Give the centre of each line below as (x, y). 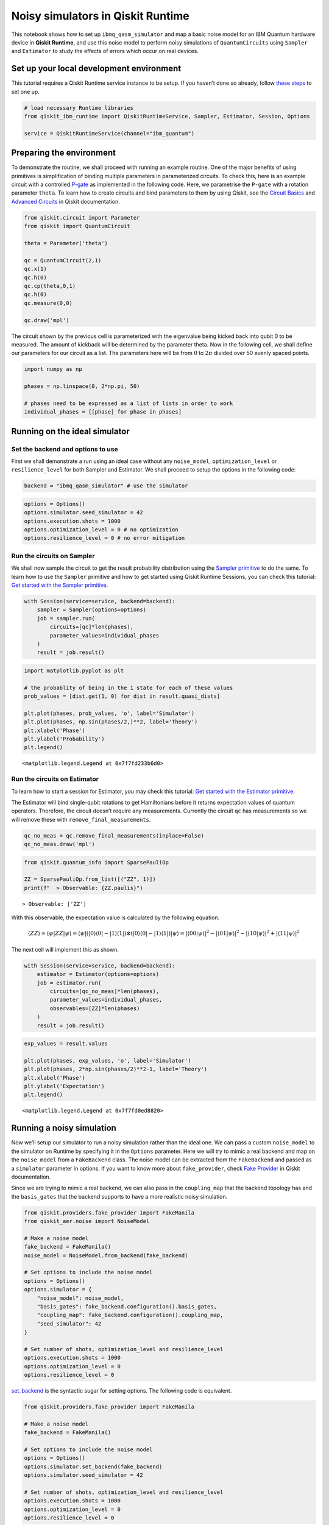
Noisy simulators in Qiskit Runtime (100, 16)
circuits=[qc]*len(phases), (92, 627)
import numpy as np (53, 369)
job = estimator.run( (69, 983)
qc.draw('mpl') (47, 320)
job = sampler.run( (66, 618)
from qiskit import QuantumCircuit (77, 226)
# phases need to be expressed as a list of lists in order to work (129, 403)
